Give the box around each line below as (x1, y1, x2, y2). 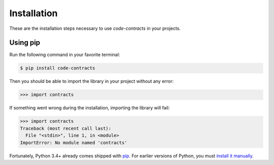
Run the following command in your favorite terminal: (9, 52, 120, 58)
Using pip (9, 38, 41, 47)
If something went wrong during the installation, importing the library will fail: (9, 105, 170, 111)
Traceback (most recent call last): (20, 126, 112, 131)
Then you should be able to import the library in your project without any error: (9, 78, 174, 85)
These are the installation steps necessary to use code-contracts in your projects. (9, 25, 181, 31)
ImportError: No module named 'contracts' (20, 140, 127, 145)
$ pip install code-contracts (20, 65, 95, 71)
